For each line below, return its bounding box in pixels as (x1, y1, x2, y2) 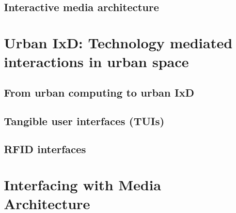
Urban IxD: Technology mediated (4, 32, 233, 52)
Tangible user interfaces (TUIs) (4, 113, 165, 128)
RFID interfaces (4, 142, 86, 156)
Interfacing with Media (4, 174, 161, 194)
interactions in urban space (4, 52, 189, 71)
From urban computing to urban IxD (4, 85, 194, 99)
